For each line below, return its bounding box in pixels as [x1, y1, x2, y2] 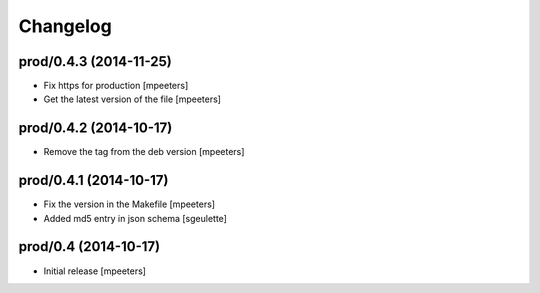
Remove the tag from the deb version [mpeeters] [43, 146, 245, 158]
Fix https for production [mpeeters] [43, 80, 189, 92]
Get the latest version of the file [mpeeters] [43, 93, 222, 105]
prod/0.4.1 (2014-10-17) [18, 172, 169, 189]
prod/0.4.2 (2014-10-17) [18, 120, 173, 137]
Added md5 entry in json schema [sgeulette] [43, 212, 227, 224]
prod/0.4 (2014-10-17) [18, 238, 160, 255]
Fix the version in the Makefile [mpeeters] [43, 198, 215, 210]
